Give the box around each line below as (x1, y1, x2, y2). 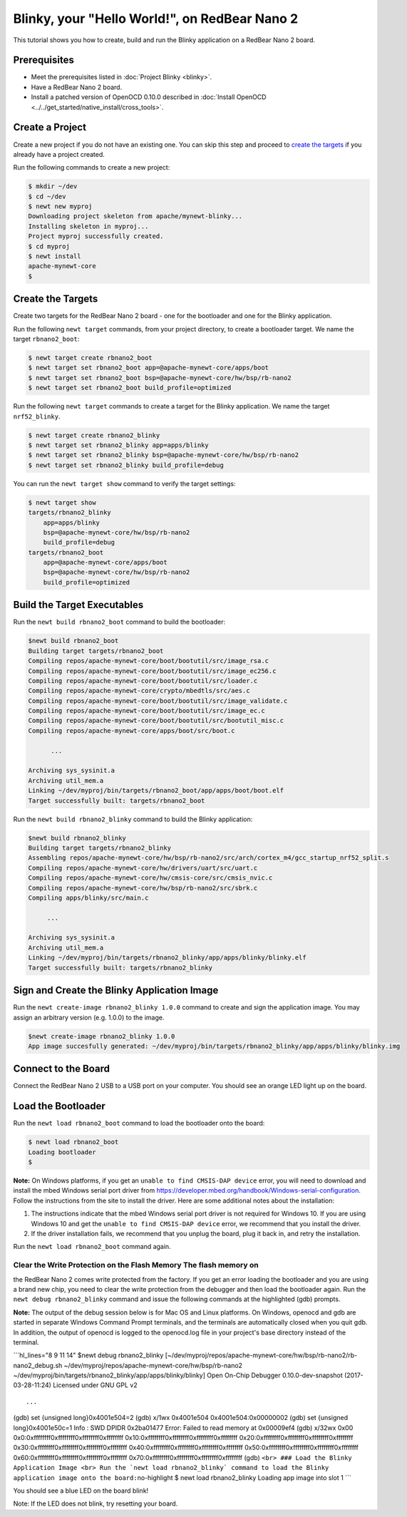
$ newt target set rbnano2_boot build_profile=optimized (28, 384, 232, 392)
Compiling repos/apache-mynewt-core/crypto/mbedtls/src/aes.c (28, 686, 250, 695)
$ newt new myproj (28, 202, 93, 210)
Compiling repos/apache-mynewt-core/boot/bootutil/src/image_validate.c (28, 696, 288, 705)
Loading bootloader (28, 1148, 96, 1156)
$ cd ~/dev (28, 192, 66, 200)
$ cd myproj (28, 242, 71, 250)
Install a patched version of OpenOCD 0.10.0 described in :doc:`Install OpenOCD (31, 93, 267, 101)
